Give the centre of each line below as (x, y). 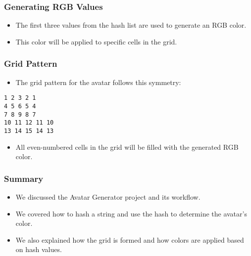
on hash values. (39, 249)
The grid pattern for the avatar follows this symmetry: (98, 82)
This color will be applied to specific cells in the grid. (96, 41)
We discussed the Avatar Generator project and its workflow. (108, 196)
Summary (24, 178)
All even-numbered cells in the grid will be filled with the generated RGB (127, 147)
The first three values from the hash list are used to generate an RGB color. (131, 25)
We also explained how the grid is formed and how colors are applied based (130, 239)
